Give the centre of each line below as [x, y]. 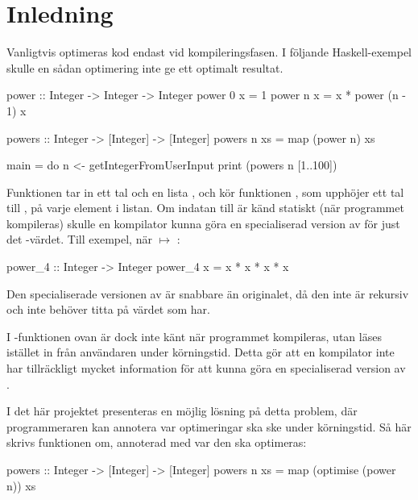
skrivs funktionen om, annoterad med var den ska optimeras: [157, 442]
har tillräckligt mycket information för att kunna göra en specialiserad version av [206, 368]
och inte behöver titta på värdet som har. [108, 309]
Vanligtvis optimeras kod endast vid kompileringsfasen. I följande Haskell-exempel [209, 52]
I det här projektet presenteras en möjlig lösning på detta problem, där [182, 411]
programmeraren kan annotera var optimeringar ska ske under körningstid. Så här [209, 426]
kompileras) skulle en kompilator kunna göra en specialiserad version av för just [203, 223]
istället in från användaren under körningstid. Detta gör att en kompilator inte [201, 352]
